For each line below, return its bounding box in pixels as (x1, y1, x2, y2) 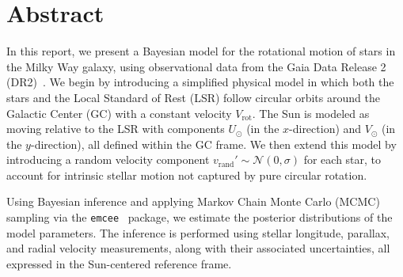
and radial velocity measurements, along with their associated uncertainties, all (6, 240, 390, 256)
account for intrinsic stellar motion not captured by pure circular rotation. (6, 166, 367, 183)
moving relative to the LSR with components (6, 120, 225, 137)
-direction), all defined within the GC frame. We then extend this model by (30, 135, 397, 152)
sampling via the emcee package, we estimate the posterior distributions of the (6, 209, 393, 226)
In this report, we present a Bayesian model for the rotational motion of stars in (6, 43, 396, 59)
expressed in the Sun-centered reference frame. (6, 255, 232, 271)
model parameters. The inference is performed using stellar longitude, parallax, (6, 224, 390, 241)
